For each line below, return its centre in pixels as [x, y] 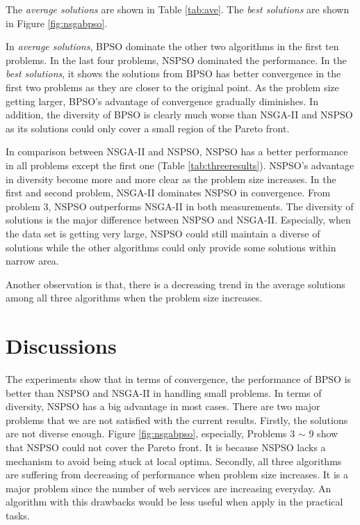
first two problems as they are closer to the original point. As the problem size [172, 87]
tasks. [18, 515]
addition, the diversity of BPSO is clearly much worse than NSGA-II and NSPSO [179, 115]
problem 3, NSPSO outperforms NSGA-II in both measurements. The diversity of [180, 206]
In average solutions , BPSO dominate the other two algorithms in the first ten [172, 46]
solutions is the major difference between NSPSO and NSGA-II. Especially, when [178, 220]
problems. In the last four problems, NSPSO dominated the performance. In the [176, 60]
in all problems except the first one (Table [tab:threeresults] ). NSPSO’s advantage [180, 165]
